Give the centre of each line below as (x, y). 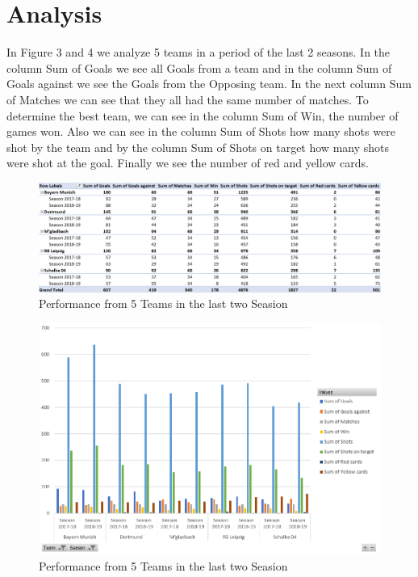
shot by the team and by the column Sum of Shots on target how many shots (198, 147)
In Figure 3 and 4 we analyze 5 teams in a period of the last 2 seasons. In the (199, 52)
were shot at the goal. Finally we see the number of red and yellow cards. (188, 163)
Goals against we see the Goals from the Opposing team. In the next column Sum (209, 84)
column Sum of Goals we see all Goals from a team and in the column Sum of (199, 67)
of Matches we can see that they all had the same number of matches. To (188, 99)
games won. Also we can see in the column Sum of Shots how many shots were (201, 131)
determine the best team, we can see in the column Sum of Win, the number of (203, 115)
